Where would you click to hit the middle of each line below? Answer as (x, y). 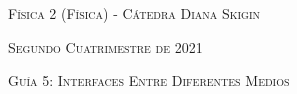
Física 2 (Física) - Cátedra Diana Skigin (134, 13)
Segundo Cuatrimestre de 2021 (105, 46)
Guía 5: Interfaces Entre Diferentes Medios (149, 80)
